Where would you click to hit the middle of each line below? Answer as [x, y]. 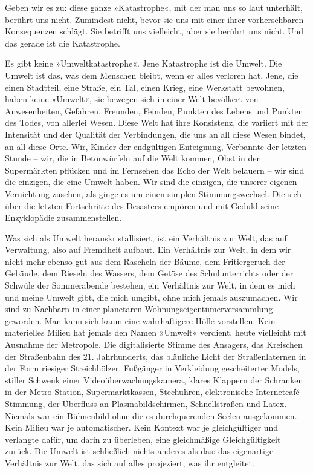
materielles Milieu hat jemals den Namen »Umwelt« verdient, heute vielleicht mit [156, 332]
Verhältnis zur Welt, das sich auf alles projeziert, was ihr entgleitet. [130, 462]
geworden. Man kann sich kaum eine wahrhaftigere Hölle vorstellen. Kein [140, 320]
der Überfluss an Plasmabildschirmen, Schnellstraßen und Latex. [167, 403]
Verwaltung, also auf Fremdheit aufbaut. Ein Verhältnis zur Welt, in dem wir [148, 250]
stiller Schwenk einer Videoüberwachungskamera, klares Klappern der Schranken [154, 380]
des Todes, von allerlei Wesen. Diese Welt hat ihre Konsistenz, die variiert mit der [157, 122]
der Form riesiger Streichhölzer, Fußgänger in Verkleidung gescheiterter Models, [152, 368]
